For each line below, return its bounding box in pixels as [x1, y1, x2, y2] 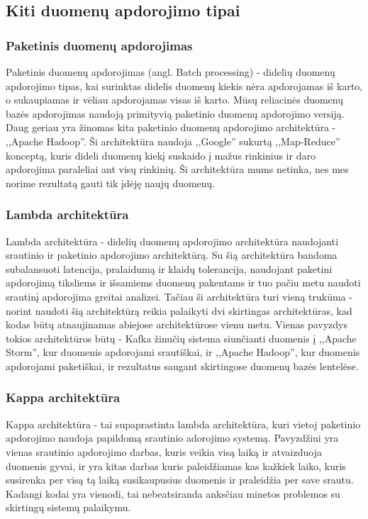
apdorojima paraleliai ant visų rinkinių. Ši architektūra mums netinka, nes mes [6, 162, 349, 177]
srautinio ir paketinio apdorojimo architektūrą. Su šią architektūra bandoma [6, 247, 338, 262]
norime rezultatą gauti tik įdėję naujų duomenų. [6, 175, 215, 190]
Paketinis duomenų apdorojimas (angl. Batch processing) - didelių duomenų [6, 65, 335, 79]
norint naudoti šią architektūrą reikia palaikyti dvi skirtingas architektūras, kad [6, 303, 352, 318]
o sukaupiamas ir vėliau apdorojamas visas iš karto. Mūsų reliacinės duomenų [6, 92, 344, 107]
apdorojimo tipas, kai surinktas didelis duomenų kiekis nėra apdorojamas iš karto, [6, 78, 363, 93]
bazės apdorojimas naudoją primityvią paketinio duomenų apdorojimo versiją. [6, 106, 345, 121]
